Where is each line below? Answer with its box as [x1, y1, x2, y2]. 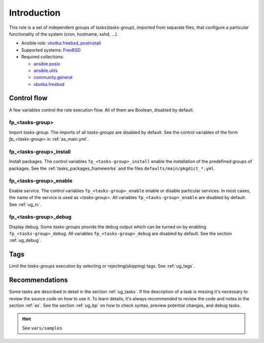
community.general [33, 74, 73, 80]
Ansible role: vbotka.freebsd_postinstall [21, 40, 101, 46]
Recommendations [9, 276, 68, 284]
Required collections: [21, 54, 64, 60]
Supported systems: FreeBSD [21, 47, 81, 53]
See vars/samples [22, 325, 63, 331]
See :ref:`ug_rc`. [9, 201, 42, 207]
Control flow [9, 94, 48, 102]
